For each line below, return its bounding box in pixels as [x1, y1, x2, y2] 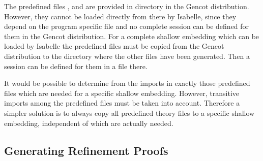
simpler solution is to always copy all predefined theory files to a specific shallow [4, 107, 255, 118]
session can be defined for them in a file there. [4, 60, 148, 71]
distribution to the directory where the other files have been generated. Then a [4, 50, 250, 61]
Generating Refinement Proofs [4, 142, 168, 158]
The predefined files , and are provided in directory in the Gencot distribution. [4, 1, 249, 11]
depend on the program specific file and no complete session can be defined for [4, 21, 249, 31]
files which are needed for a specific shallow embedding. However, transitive [4, 87, 240, 98]
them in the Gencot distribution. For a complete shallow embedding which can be [4, 30, 259, 41]
